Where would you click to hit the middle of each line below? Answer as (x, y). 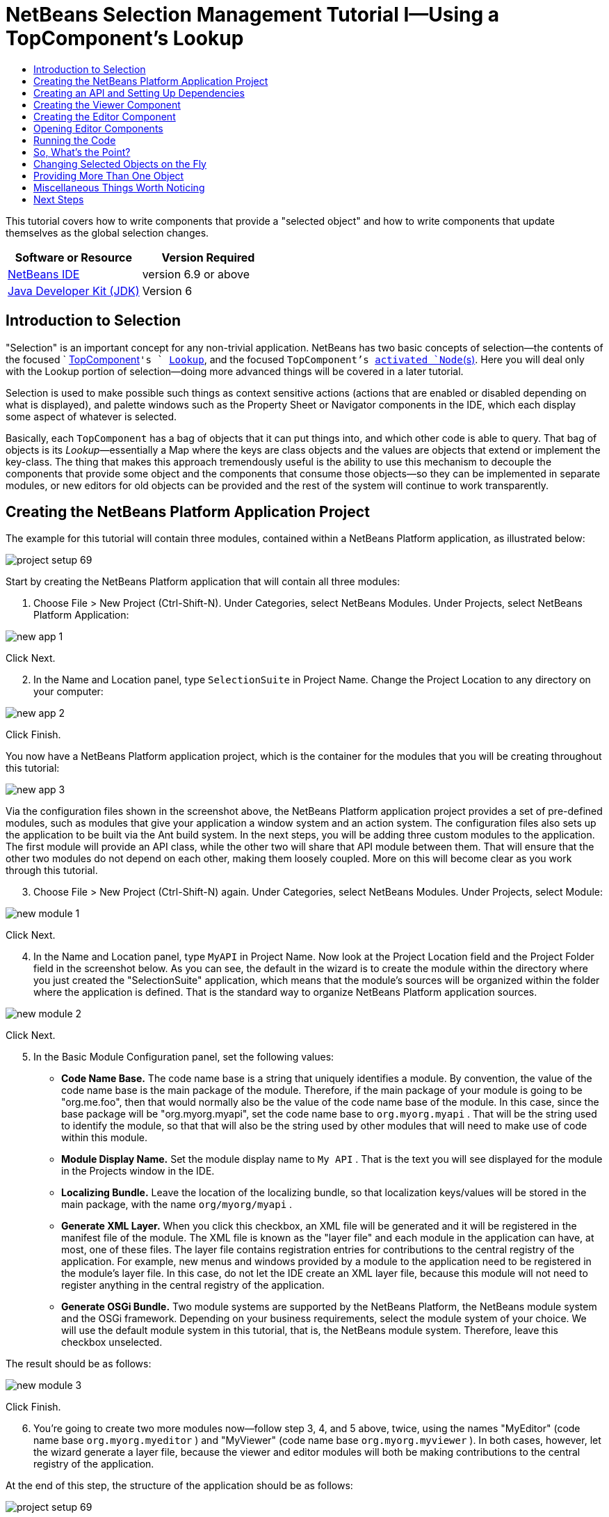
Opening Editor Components (98, 128)
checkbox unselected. (112, 1342)
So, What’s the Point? (82, 152)
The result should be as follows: (79, 1364)
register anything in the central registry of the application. (193, 1285)
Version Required (208, 257)
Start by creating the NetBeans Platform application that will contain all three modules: (203, 582)
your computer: (68, 692)
